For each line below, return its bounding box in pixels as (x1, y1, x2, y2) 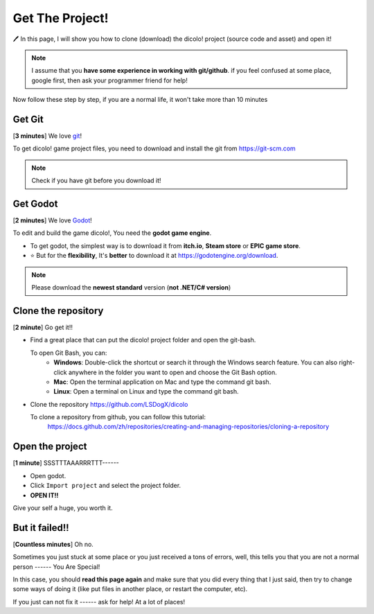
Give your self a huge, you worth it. (12, 503, 114, 512)
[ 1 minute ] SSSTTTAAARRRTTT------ (12, 459, 119, 467)
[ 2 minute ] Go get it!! (12, 323, 73, 331)
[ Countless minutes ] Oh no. (12, 540, 93, 548)
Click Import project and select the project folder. (30, 482, 181, 490)
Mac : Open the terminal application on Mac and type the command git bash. (53, 378, 271, 386)
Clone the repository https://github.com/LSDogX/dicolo (30, 400, 188, 408)
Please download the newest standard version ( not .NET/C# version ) (31, 283, 231, 292)
